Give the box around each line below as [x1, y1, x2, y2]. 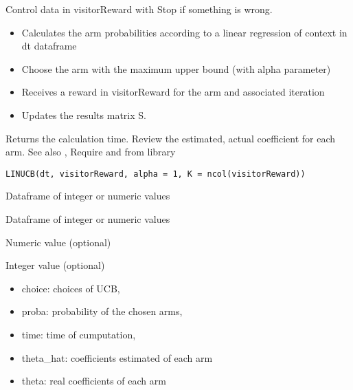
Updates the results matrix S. [21, 107, 146, 122]
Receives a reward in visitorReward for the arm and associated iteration [21, 85, 325, 99]
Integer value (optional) [5, 258, 105, 272]
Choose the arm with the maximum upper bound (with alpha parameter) [21, 61, 331, 76]
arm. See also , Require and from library [5, 144, 176, 159]
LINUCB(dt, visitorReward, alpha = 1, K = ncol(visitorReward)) [5, 169, 306, 179]
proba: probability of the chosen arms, [21, 304, 183, 318]
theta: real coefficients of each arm [21, 373, 166, 388]
